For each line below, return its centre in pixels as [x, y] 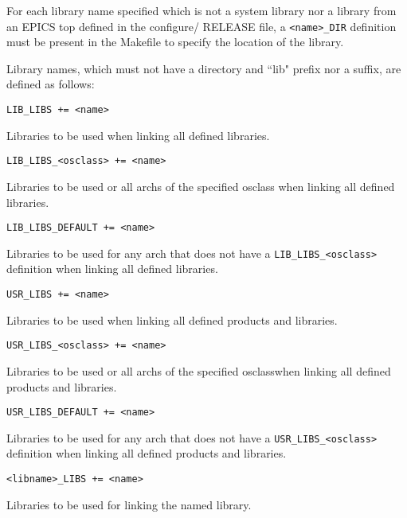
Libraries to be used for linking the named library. [129, 504]
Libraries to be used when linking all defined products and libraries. [172, 319]
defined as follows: [51, 84]
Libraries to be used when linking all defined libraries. [138, 135]
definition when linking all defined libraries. [112, 269]
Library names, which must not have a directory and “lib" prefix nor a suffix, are [204, 68]
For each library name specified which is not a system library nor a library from [202, 10]
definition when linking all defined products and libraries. [147, 453]
